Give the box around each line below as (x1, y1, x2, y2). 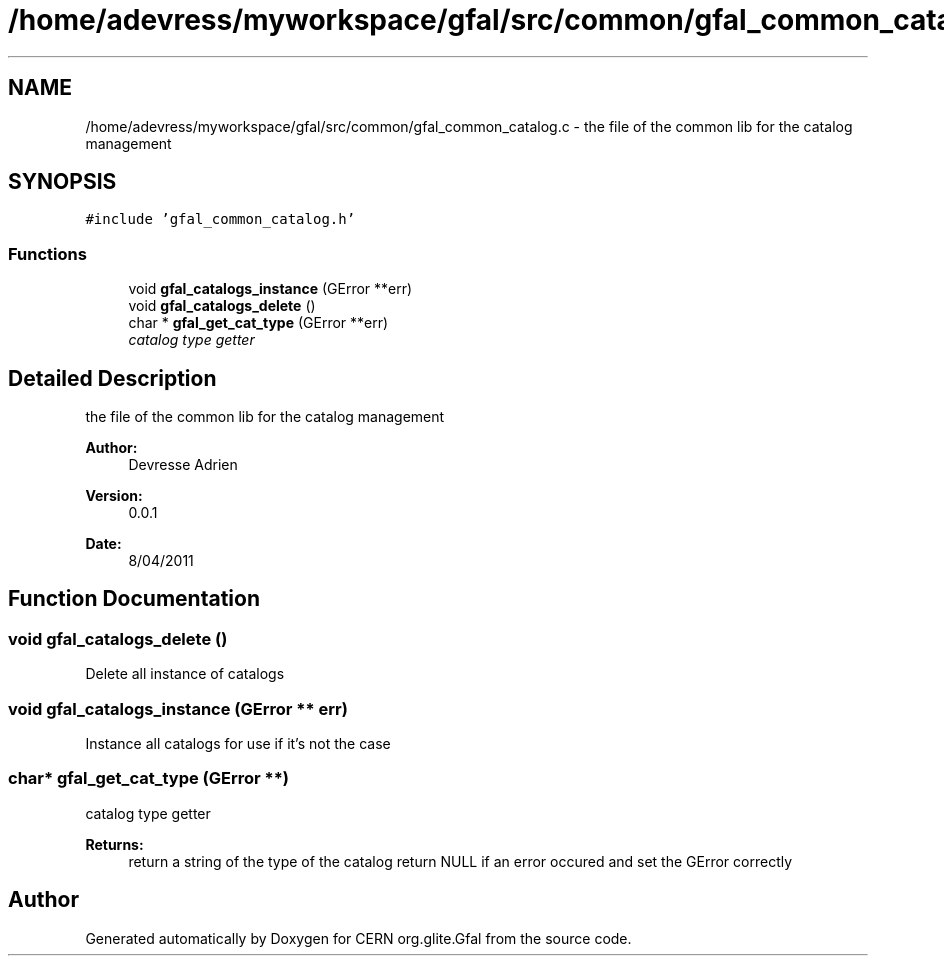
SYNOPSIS (8, 169, 117, 195)
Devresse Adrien (128, 456, 238, 474)
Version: (85, 487, 143, 505)
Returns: (85, 835, 144, 853)
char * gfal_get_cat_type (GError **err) (128, 314, 389, 332)
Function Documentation (8, 586, 260, 612)
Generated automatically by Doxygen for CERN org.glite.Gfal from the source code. (85, 929, 632, 947)
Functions (8, 243, 87, 264)
